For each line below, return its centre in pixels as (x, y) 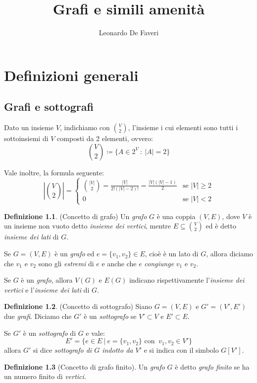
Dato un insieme (29, 127)
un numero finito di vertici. (45, 376)
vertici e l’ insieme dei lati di (47, 289)
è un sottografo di (50, 333)
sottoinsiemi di (26, 138)
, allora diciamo (230, 254)
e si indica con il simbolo (181, 350)
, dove (231, 216)
